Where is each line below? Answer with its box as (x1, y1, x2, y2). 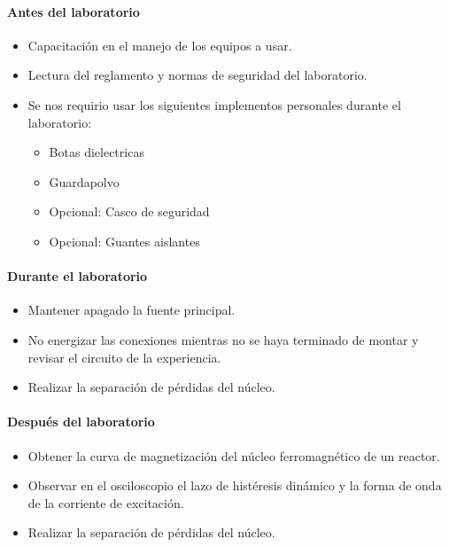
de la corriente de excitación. (27, 493, 184, 512)
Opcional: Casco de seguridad (49, 202, 210, 221)
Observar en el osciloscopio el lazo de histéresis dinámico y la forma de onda (27, 476, 442, 495)
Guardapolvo (49, 172, 120, 191)
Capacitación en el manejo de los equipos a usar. (27, 35, 292, 54)
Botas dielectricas (49, 143, 144, 161)
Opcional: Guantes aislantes (49, 231, 200, 250)
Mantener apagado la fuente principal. (27, 301, 236, 319)
